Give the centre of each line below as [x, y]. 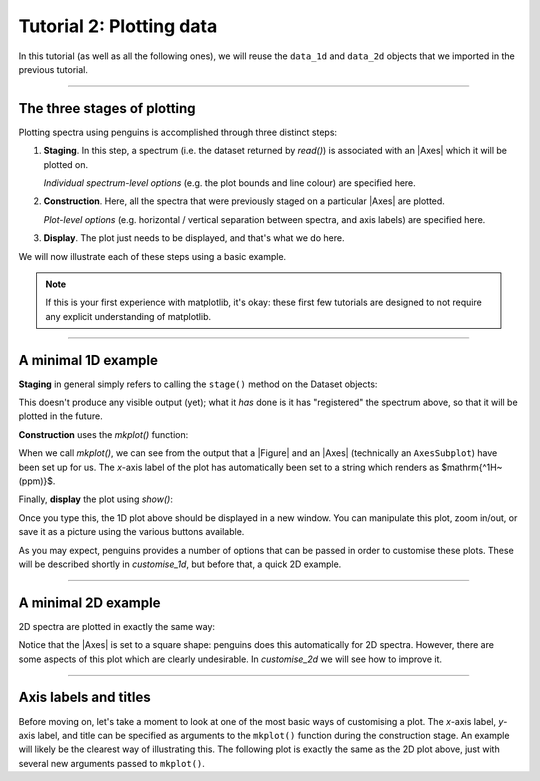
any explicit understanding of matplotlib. [128, 316]
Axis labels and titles [84, 697]
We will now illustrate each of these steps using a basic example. [152, 256]
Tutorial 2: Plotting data [118, 26]
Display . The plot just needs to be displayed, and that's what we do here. [194, 238]
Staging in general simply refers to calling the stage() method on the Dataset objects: [198, 384]
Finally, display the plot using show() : [96, 499]
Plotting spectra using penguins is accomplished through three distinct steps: [178, 132]
